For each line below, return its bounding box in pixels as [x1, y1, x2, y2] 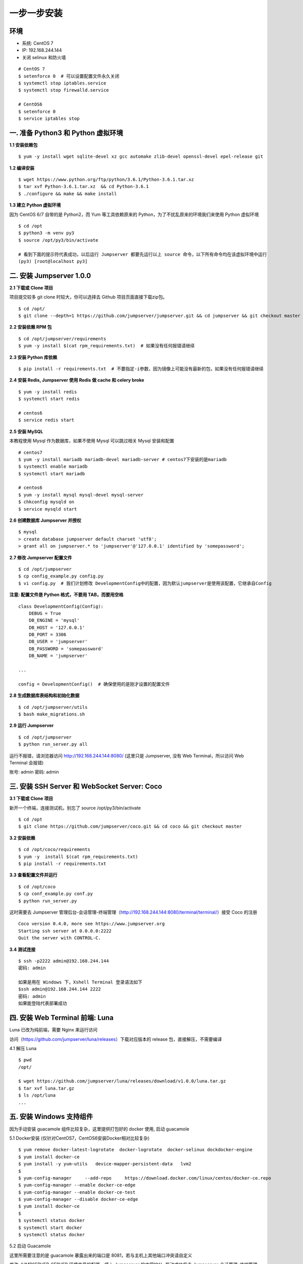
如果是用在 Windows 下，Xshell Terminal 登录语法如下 [18, 979, 142, 985]
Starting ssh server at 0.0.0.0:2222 [18, 928, 112, 934]
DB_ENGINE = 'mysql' [28, 617, 80, 623]
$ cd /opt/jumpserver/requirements [18, 336, 107, 341]
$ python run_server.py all [18, 741, 88, 747]
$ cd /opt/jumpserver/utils [18, 704, 88, 710]
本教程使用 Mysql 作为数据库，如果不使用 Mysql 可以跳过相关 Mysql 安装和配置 [9, 438, 174, 444]
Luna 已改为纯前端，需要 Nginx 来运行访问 [9, 1027, 98, 1033]
